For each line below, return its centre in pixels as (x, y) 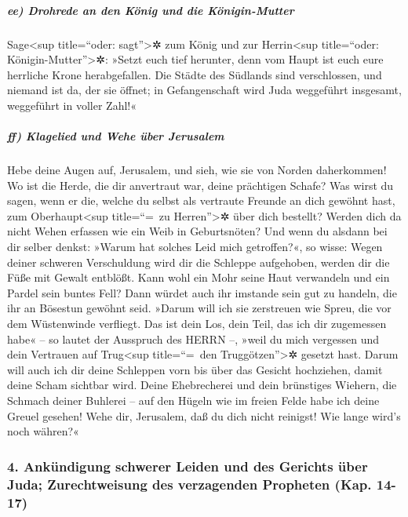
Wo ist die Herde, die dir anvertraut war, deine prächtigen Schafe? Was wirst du (200, 185)
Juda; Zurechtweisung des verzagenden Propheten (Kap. (189, 484)
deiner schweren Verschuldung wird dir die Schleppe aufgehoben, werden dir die (199, 262)
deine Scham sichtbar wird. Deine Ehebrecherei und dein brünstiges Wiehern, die (202, 385)
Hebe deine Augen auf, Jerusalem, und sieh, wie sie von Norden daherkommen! (197, 170)
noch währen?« (43, 431)
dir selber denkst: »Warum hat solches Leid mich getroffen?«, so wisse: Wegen (195, 247)
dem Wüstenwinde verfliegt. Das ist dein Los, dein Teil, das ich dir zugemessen (197, 324)
